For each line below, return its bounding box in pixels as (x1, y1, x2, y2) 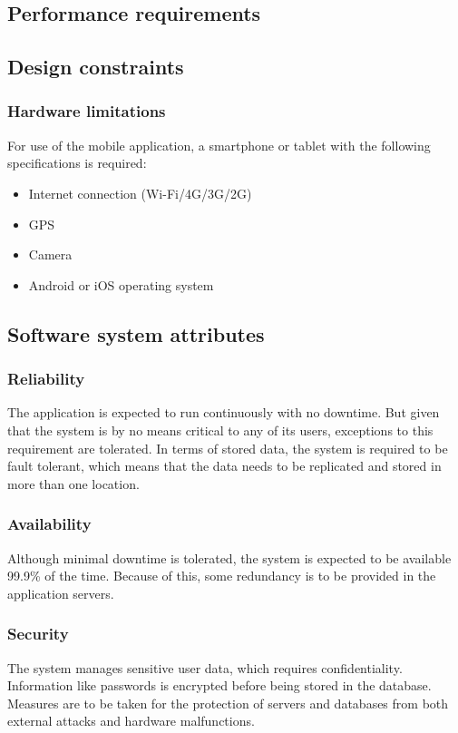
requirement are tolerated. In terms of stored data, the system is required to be (7, 438, 448, 457)
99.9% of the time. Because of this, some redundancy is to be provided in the (7, 566, 436, 585)
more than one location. (7, 474, 140, 493)
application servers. (7, 583, 114, 602)
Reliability (7, 367, 85, 390)
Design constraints (7, 53, 184, 81)
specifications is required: (7, 153, 147, 172)
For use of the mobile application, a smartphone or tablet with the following (7, 135, 431, 154)
